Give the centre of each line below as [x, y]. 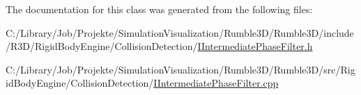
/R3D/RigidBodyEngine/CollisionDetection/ [102, 46]
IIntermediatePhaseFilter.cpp [216, 83]
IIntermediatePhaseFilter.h [255, 46]
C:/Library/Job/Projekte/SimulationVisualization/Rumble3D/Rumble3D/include [180, 32]
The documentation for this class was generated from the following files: [159, 9]
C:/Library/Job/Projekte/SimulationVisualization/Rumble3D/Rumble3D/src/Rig [180, 69]
